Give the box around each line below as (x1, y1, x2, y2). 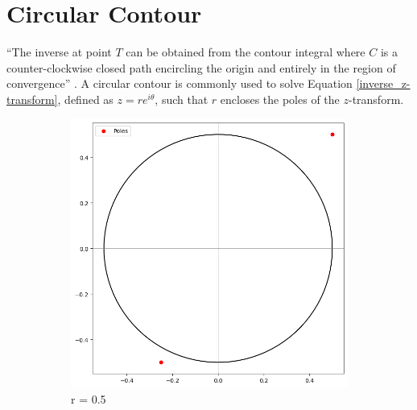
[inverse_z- (356, 75, 411, 92)
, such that (155, 90, 208, 107)
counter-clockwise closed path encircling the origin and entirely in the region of (6, 59, 396, 76)
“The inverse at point (6, 43, 112, 60)
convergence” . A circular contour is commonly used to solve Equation (6, 75, 353, 92)
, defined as (57, 90, 114, 107)
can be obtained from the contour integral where (126, 43, 365, 60)
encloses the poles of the (220, 90, 340, 107)
